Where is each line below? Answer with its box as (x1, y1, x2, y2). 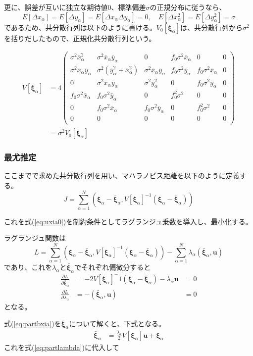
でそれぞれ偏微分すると (74, 262, 151, 272)
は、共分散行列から (180, 22, 243, 32)
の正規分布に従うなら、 (150, 2, 226, 12)
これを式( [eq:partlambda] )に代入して (4, 342, 119, 352)
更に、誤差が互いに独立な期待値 (4, 2, 108, 12)
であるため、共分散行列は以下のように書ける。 (4, 22, 156, 32)
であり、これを (4, 262, 52, 272)
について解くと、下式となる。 (69, 318, 165, 328)
